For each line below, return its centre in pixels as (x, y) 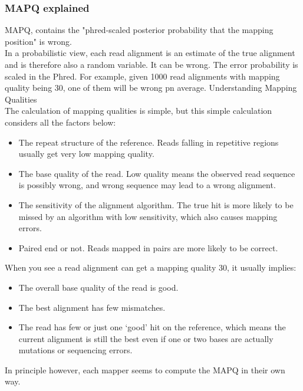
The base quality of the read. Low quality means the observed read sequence (157, 173)
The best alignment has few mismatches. (92, 307)
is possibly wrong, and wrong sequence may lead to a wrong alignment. (147, 185)
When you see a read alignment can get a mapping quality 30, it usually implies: (151, 267)
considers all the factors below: (60, 122)
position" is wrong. (38, 41)
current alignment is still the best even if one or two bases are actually (146, 338)
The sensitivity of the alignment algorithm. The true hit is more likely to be (156, 204)
